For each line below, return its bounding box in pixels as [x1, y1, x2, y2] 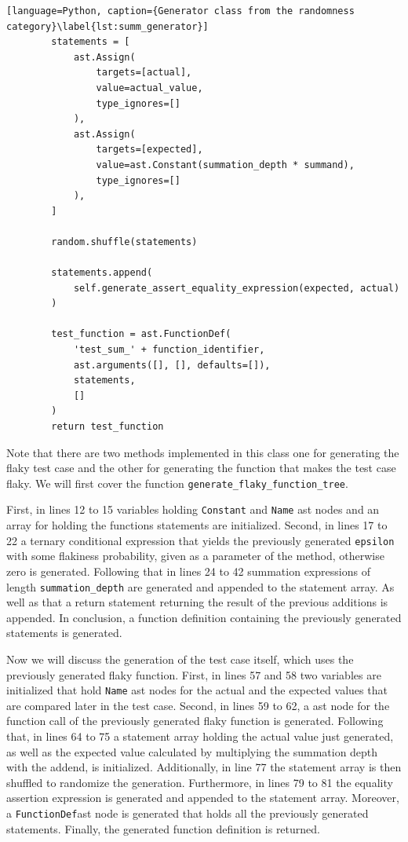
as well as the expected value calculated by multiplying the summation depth [6, 743, 378, 760]
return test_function [51, 421, 164, 433]
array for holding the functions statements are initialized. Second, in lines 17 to [6, 517, 388, 533]
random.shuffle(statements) [51, 236, 198, 247]
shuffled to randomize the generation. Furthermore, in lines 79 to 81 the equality [6, 774, 393, 790]
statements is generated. [6, 624, 122, 641]
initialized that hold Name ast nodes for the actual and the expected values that [6, 682, 388, 698]
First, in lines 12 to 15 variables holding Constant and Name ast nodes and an [6, 501, 380, 518]
